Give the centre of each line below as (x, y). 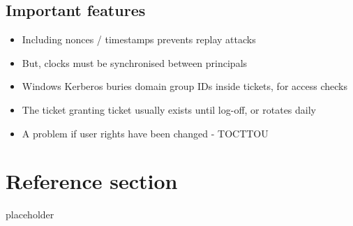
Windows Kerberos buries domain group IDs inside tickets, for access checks (185, 86)
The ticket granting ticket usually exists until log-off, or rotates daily (169, 109)
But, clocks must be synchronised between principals (135, 62)
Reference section (92, 181)
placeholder (30, 214)
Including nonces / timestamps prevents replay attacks (139, 39)
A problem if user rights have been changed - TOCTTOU (145, 133)
